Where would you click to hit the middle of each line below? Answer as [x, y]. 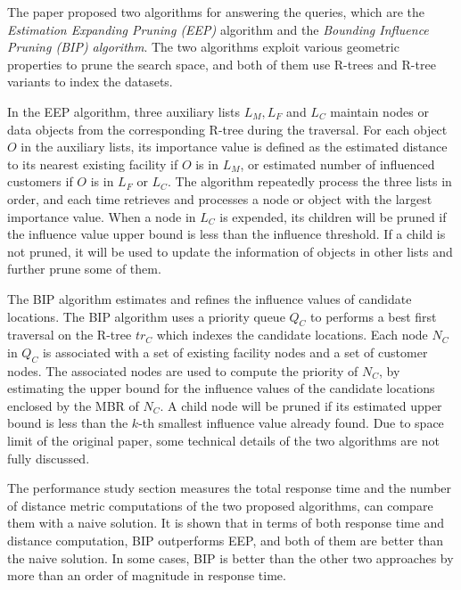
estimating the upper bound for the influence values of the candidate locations [221, 388]
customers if [40, 181]
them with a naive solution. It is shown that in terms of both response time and [226, 523]
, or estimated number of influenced [338, 164]
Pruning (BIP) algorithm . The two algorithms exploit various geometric [203, 47]
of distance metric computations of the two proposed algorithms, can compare [220, 505]
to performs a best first [374, 316]
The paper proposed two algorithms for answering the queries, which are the [216, 12]
